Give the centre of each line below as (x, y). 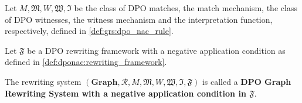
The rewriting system (43, 81)
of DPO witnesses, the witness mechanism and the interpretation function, (139, 19)
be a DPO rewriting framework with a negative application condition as (156, 50)
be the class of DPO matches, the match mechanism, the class (186, 8)
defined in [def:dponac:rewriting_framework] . (86, 62)
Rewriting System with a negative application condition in (125, 93)
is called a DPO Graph (247, 81)
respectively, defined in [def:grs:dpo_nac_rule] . (89, 31)
